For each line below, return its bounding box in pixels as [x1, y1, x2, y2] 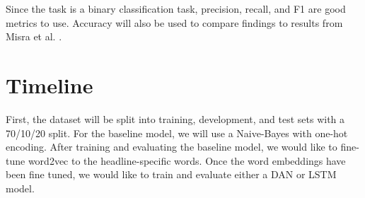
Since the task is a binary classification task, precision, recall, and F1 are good [6, 1, 346, 16]
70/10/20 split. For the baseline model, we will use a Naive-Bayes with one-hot [6, 125, 348, 140]
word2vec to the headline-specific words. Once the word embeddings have [28, 153, 346, 168]
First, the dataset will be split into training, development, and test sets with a [6, 111, 345, 126]
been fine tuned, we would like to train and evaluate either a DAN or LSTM [6, 167, 337, 182]
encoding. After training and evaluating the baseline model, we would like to [6, 139, 337, 154]
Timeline [6, 70, 93, 99]
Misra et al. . [6, 29, 62, 44]
